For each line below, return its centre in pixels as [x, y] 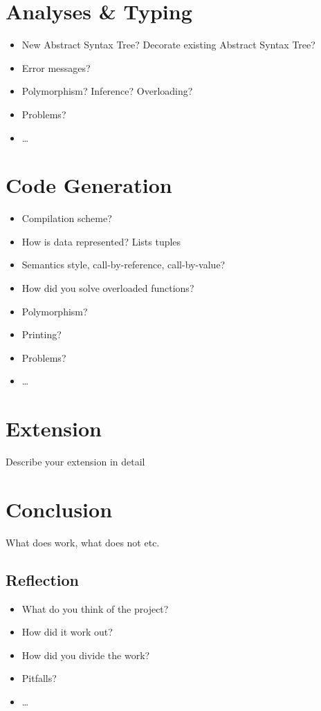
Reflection [42, 579]
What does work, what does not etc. [83, 542]
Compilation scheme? [67, 218]
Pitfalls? [39, 678]
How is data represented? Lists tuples [101, 241]
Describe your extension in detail [75, 462]
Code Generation [89, 185]
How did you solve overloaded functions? [108, 288]
